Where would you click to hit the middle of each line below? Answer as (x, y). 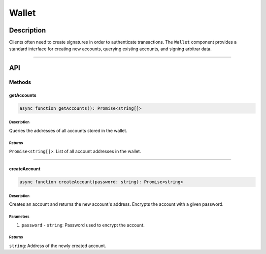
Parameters (19, 217)
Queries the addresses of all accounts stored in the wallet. (68, 130)
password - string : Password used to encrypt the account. (83, 225)
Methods (20, 82)
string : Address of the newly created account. (58, 246)
